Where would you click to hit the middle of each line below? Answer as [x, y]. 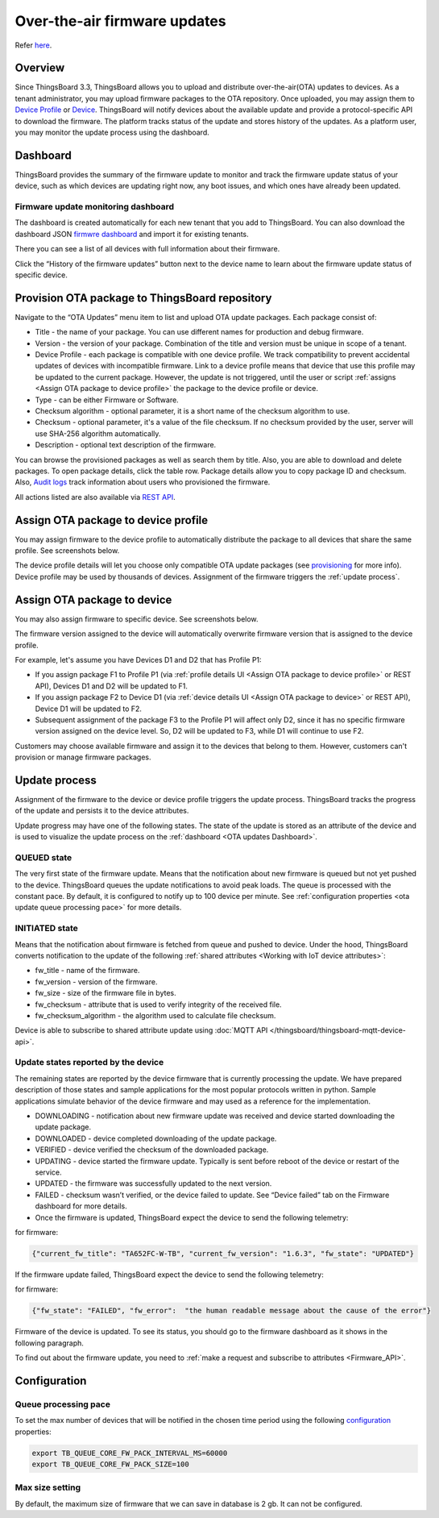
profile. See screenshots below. [67, 551]
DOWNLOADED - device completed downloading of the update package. [156, 1138]
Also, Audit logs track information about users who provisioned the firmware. [143, 482]
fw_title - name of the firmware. [87, 971]
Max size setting [48, 1487]
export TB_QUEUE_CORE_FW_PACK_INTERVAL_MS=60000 [130, 1453]
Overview [40, 68]
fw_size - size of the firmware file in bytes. [106, 993]
